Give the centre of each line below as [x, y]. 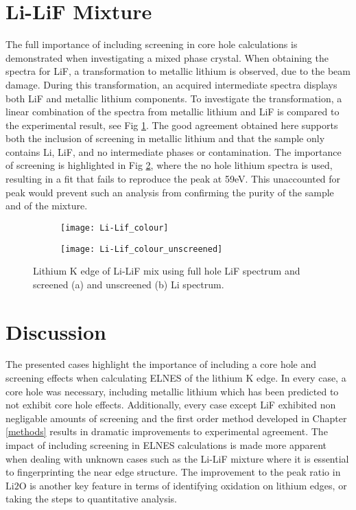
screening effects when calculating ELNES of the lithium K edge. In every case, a [176, 378]
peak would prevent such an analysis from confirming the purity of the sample [170, 192]
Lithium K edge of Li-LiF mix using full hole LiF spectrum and [167, 271]
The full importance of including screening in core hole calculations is [152, 44]
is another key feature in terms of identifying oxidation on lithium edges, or [188, 485]
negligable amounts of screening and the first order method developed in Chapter [176, 418]
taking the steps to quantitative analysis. [91, 499]
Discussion [56, 331]
